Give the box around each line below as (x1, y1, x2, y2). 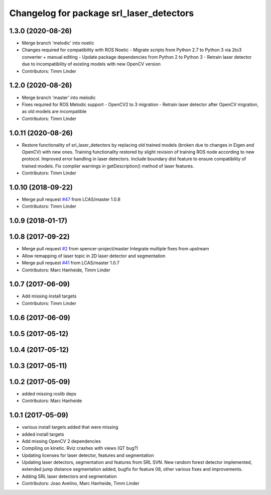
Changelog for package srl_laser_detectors (9, 8, 194, 19)
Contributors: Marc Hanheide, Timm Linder (22, 267, 110, 273)
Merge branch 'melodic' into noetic (22, 40, 95, 46)
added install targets (22, 431, 65, 437)
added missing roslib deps (22, 390, 77, 397)
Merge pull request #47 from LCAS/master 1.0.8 (22, 196, 120, 203)
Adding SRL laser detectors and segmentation (22, 473, 117, 479)
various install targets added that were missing (22, 424, 118, 430)
